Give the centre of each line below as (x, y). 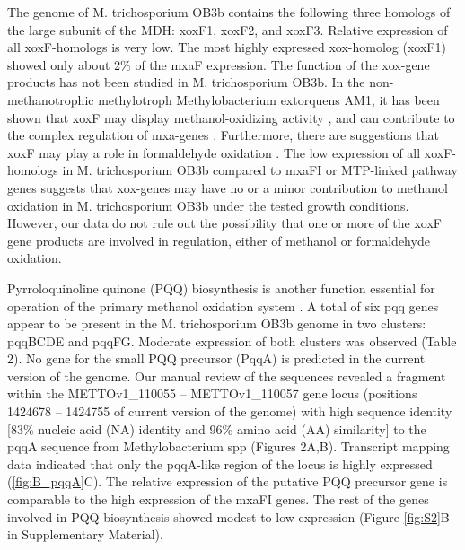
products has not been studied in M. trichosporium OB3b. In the (186, 82)
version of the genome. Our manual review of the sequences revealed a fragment (227, 375)
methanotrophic (51, 99)
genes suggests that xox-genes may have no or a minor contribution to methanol (228, 187)
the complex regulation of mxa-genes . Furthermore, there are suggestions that (224, 135)
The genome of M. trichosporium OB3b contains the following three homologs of (229, 12)
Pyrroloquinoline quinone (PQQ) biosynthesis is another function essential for (221, 288)
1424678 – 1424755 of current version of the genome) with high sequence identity (230, 411)
